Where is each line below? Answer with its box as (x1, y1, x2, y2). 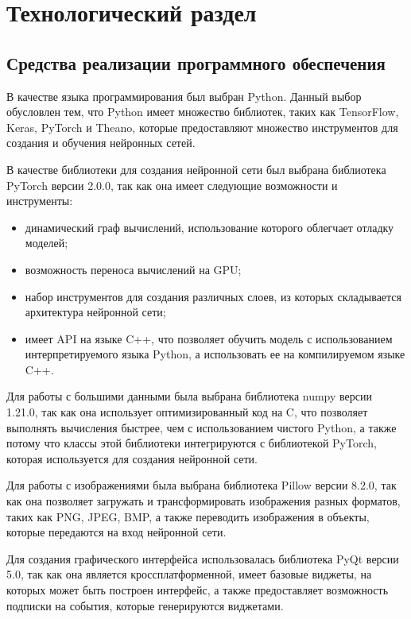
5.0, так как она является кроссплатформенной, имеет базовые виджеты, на (6, 566, 372, 582)
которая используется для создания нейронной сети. (6, 450, 258, 466)
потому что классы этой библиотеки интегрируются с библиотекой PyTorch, (6, 435, 377, 451)
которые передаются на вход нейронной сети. (6, 524, 227, 540)
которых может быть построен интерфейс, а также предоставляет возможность (6, 582, 389, 598)
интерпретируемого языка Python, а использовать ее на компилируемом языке (25, 346, 405, 362)
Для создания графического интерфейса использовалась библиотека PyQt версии (6, 550, 399, 567)
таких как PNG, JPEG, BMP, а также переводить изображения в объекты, (6, 508, 370, 524)
